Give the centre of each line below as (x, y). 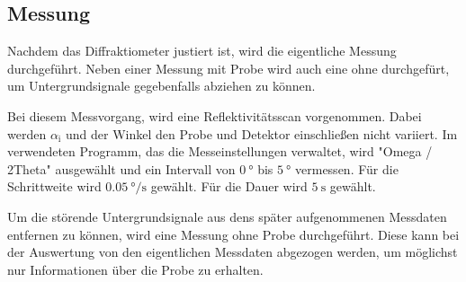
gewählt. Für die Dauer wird (229, 186)
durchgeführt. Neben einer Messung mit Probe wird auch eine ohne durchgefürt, (229, 68)
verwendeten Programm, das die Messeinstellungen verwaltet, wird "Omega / (220, 151)
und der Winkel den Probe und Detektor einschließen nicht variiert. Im (262, 133)
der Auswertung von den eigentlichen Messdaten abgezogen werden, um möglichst (233, 252)
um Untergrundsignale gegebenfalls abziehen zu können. (161, 86)
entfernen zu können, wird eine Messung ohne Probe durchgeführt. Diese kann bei (233, 234)
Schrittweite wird (54, 186)
